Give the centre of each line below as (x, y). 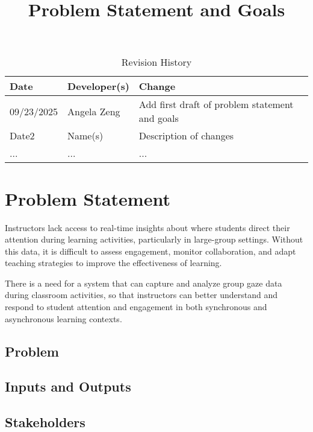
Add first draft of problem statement (216, 104)
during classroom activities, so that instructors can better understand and (141, 295)
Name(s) (85, 136)
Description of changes (186, 136)
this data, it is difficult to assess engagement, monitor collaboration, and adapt (150, 251)
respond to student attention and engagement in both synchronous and (136, 307)
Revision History (156, 62)
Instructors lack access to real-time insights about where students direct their (147, 227)
